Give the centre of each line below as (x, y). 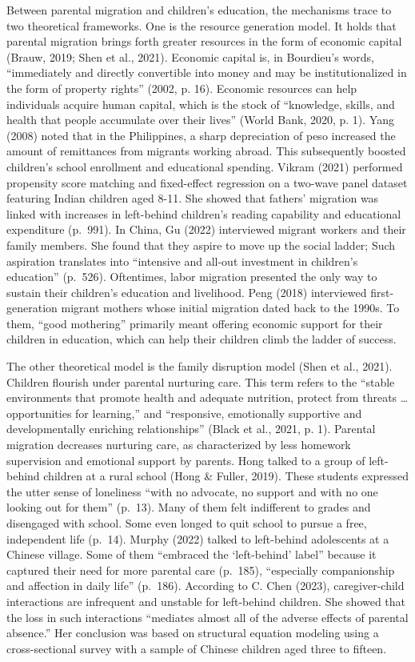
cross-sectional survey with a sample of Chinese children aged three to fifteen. (197, 648)
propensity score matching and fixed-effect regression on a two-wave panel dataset (207, 182)
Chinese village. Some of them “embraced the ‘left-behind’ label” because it (192, 554)
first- (382, 292)
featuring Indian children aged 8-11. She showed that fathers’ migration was (193, 198)
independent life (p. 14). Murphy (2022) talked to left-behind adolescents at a (198, 538)
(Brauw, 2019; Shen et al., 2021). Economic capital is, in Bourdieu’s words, (190, 56)
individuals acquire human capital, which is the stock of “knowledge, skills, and (201, 104)
